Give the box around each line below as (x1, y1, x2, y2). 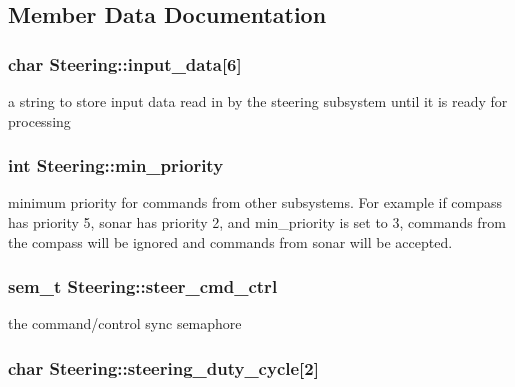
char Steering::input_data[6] (8, 51, 242, 76)
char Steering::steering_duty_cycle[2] (8, 355, 319, 380)
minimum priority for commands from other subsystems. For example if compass (8, 192, 503, 213)
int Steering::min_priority (8, 153, 224, 178)
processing (8, 110, 71, 131)
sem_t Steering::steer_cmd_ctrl (8, 274, 278, 299)
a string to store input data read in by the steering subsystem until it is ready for (8, 91, 508, 111)
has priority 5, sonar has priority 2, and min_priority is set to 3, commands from (8, 212, 506, 232)
